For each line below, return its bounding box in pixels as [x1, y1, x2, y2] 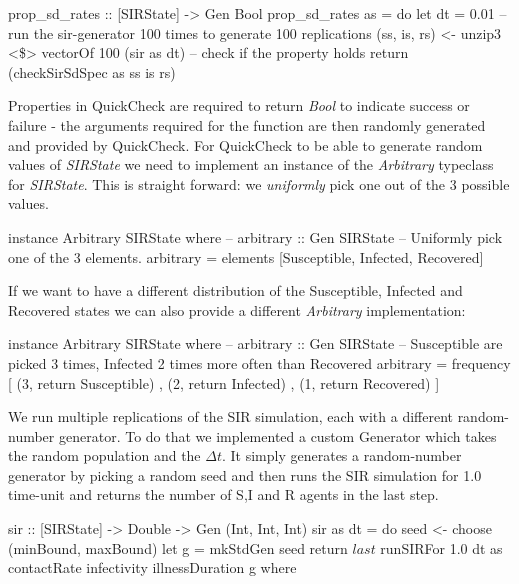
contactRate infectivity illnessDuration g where [8, 557, 297, 578]
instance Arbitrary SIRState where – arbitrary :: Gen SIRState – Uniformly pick [8, 226, 503, 247]
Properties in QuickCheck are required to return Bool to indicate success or [8, 95, 470, 116]
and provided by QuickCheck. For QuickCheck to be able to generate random [8, 134, 483, 155]
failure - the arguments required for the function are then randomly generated [8, 114, 486, 135]
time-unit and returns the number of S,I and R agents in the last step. [8, 484, 439, 505]
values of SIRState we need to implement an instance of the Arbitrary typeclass [8, 154, 494, 175]
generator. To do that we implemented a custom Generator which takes [58, 425, 497, 446]
